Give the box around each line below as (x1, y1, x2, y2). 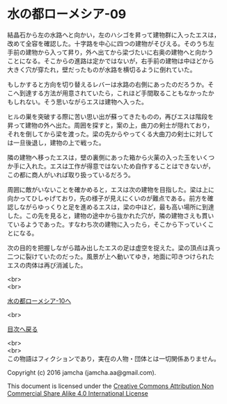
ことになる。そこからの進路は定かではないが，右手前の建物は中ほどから (7, 56, 214, 65)
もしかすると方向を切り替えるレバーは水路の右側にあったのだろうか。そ (7, 80, 214, 88)
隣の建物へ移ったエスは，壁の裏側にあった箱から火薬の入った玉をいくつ (7, 153, 214, 161)
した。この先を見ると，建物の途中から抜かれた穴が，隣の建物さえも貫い (7, 211, 214, 220)
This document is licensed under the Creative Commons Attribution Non (7, 382, 214, 390)
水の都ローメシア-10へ (7, 296, 72, 305)
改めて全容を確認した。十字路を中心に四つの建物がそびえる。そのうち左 (7, 39, 214, 47)
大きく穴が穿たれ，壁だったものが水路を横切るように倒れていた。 (7, 65, 196, 74)
